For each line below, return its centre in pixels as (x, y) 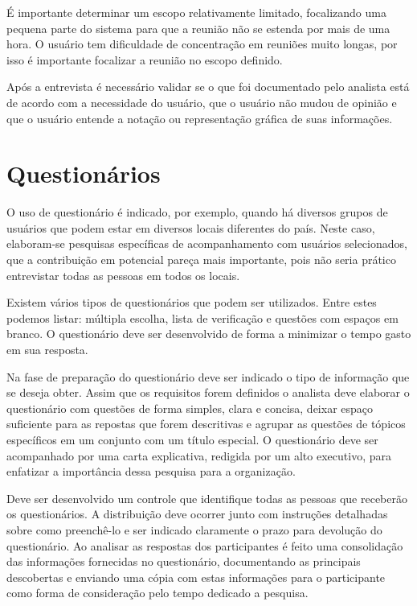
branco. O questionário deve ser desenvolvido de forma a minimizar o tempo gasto (209, 334)
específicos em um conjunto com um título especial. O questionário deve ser (192, 439)
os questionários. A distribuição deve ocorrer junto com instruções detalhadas (197, 514)
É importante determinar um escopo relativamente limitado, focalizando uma (196, 12)
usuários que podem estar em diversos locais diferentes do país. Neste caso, (191, 227)
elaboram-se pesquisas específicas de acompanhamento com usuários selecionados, (207, 243)
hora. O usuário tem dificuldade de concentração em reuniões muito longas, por (202, 44)
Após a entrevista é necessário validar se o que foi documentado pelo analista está (208, 87)
